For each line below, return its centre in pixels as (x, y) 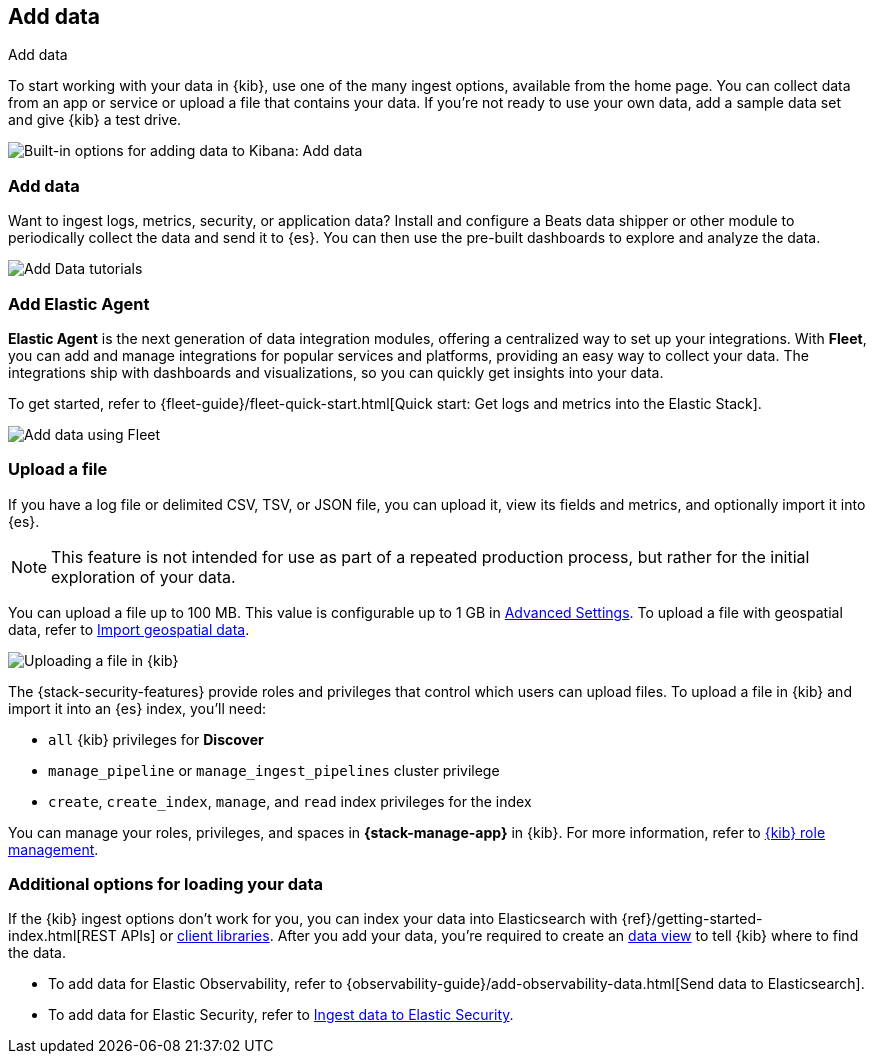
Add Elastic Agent (79, 303)
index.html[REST (62, 936)
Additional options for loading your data (166, 884)
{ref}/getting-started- (692, 919)
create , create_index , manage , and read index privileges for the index (290, 801)
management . (53, 849)
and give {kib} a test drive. (95, 120)
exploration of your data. (143, 576)
